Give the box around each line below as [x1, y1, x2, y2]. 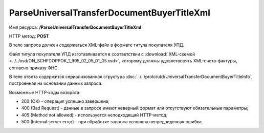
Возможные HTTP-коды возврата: [9, 89, 81, 95]
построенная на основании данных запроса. [9, 80, 103, 86]
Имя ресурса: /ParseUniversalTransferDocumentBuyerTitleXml [9, 24, 142, 30]
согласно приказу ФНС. [9, 65, 59, 71]
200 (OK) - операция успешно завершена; [21, 98, 110, 104]
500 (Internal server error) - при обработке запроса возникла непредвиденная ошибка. [21, 119, 203, 125]
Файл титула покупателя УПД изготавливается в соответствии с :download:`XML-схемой [9, 51, 195, 57]
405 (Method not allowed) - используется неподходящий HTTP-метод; [21, 112, 168, 118]
